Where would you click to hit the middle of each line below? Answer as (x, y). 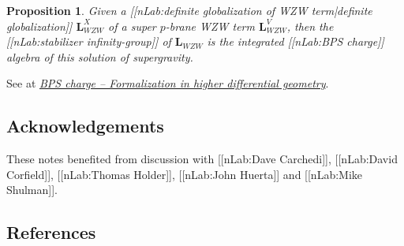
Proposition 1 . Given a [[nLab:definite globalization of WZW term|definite (189, 10)
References (51, 232)
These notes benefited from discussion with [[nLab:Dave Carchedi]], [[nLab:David (202, 159)
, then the (310, 26)
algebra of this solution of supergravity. (100, 56)
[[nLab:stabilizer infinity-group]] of (89, 41)
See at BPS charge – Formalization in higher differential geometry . (168, 83)
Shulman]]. (32, 190)
